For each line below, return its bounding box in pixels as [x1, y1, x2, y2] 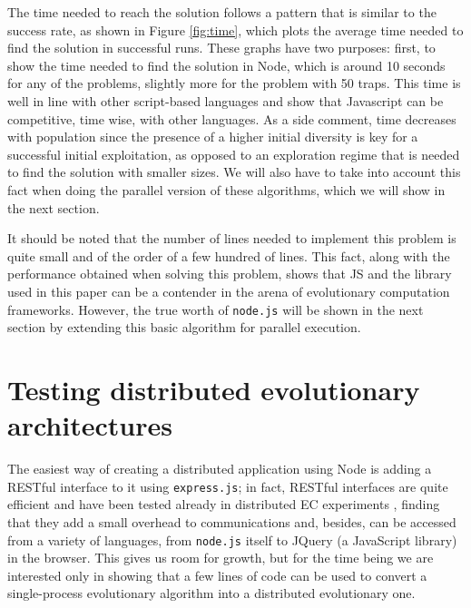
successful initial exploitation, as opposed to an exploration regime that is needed [7, 144, 460, 163]
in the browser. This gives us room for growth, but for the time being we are [7, 548, 434, 567]
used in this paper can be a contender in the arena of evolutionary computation [7, 281, 450, 300]
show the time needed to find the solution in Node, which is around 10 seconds [7, 55, 446, 74]
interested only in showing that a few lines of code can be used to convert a [7, 565, 427, 584]
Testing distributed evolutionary [7, 370, 420, 407]
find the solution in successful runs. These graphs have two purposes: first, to [7, 38, 436, 57]
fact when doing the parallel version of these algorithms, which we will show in [7, 180, 446, 199]
